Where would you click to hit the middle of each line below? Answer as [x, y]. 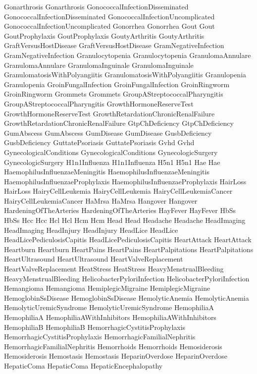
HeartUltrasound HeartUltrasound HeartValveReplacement [94, 259]
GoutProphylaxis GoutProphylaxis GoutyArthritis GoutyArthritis [104, 35]
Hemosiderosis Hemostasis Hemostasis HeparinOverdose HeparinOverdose [116, 356]
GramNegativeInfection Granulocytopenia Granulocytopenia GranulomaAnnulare [128, 55]
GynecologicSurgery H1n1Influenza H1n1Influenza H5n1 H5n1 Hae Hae [112, 162]
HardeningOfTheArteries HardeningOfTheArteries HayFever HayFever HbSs [120, 210]
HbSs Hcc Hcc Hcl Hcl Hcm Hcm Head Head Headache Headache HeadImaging [125, 220]
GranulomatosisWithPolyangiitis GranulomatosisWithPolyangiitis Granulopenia [125, 75]
